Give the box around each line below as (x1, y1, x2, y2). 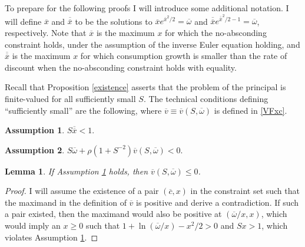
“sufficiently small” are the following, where (5, 104, 162, 116)
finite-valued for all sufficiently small (5, 92, 136, 104)
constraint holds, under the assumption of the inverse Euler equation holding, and (5, 38, 300, 50)
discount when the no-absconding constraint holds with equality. (5, 61, 237, 73)
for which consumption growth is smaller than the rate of (80, 50, 287, 62)
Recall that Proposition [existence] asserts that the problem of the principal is (5, 81, 286, 93)
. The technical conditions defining (143, 92, 268, 104)
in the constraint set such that (190, 185, 300, 197)
